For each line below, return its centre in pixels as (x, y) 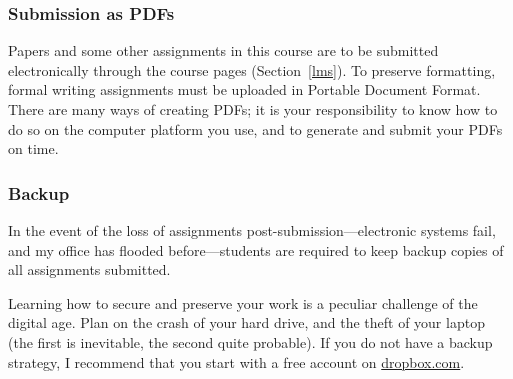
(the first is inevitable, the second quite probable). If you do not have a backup (250, 341)
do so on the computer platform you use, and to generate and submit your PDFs (255, 128)
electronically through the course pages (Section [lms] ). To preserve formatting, (252, 69)
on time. (33, 148)
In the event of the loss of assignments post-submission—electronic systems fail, (252, 230)
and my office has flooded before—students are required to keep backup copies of (256, 249)
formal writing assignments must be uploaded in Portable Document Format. (244, 89)
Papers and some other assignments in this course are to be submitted (223, 50)
